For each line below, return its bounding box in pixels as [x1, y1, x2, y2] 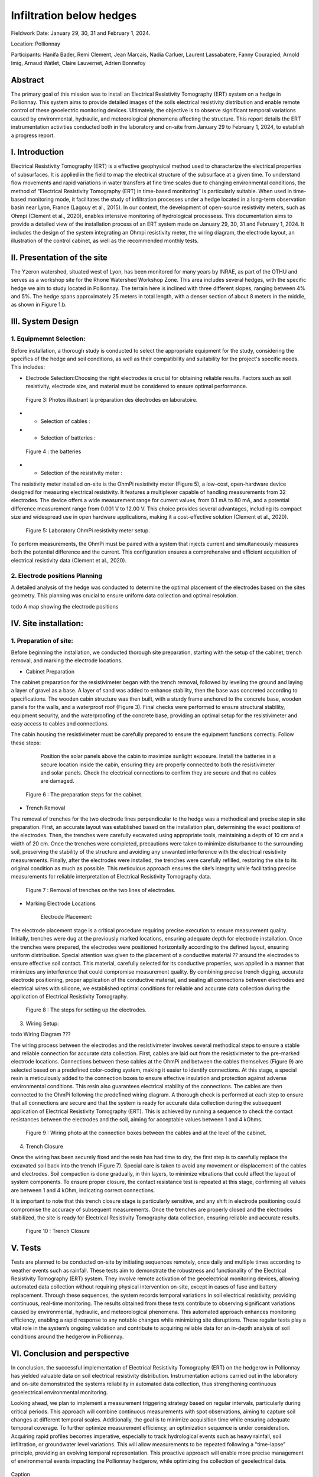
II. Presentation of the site [11, 252, 108, 262]
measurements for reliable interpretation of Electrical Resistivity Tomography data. [11, 873, 212, 880]
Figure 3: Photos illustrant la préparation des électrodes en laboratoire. [25, 396, 198, 403]
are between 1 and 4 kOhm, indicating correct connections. [11, 1186, 155, 1193]
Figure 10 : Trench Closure [25, 1228, 90, 1235]
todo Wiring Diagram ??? [11, 1031, 71, 1038]
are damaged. [40, 777, 74, 785]
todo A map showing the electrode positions [11, 603, 119, 610]
